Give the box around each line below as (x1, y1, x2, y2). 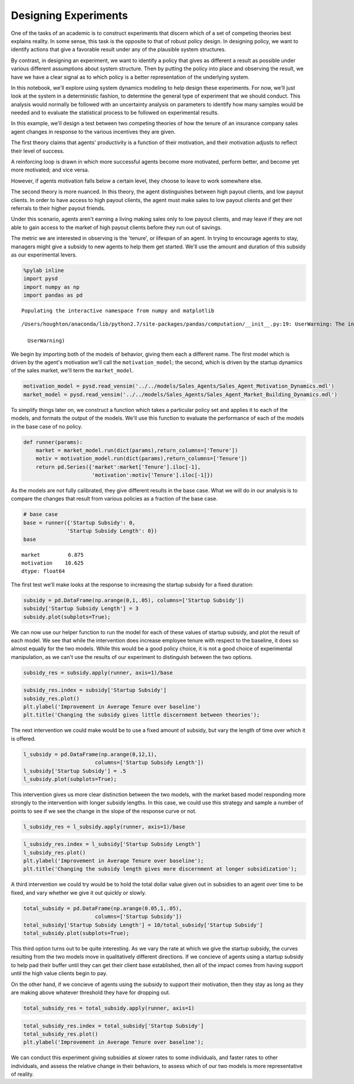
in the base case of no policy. (11, 423, 83, 430)
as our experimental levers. (11, 251, 77, 258)
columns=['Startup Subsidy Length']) (94, 760, 204, 766)
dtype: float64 (21, 568, 65, 575)
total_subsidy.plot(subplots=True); (23, 930, 130, 936)
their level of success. (11, 147, 65, 154)
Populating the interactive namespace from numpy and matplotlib (21, 307, 215, 314)
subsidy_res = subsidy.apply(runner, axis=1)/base (23, 669, 173, 676)
